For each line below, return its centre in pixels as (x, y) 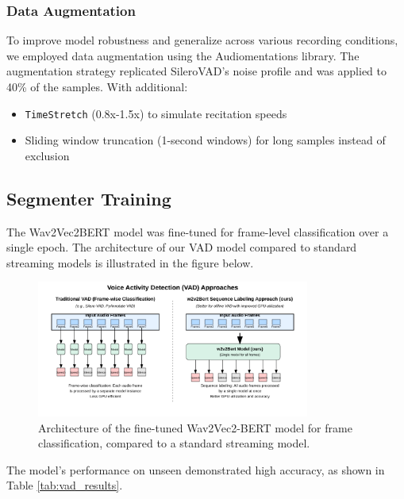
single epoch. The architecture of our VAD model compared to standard (182, 247)
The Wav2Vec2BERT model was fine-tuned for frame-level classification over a (198, 231)
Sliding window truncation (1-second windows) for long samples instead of (205, 140)
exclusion (47, 155)
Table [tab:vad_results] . (65, 485)
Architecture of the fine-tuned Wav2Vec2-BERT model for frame (195, 427)
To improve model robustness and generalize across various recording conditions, (202, 40)
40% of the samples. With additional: (97, 86)
